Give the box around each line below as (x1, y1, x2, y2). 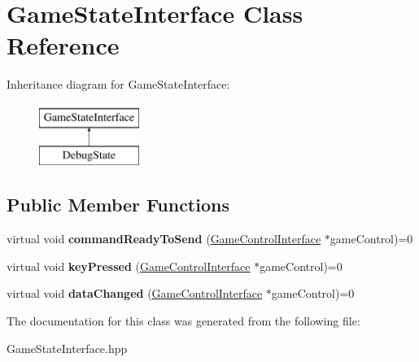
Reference (7, 28, 120, 62)
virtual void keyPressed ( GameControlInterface (7, 257, 251, 274)
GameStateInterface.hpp (7, 339, 128, 356)
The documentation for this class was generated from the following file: (7, 312, 360, 329)
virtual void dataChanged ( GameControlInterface (7, 285, 263, 302)
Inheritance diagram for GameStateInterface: (7, 76, 230, 93)
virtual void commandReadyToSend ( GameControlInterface (7, 230, 321, 247)
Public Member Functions (7, 192, 229, 217)
